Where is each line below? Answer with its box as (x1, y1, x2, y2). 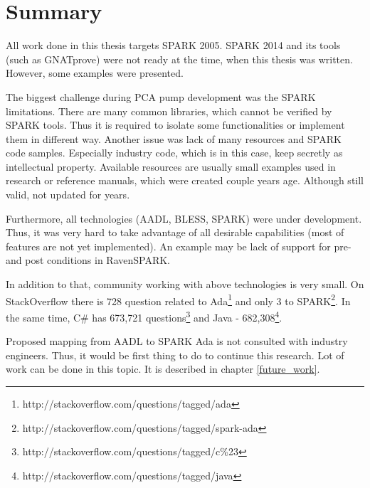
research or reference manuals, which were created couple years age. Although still (6, 173, 364, 188)
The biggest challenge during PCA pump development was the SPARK (6, 89, 316, 104)
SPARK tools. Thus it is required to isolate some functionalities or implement (6, 117, 345, 132)
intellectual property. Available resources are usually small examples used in (6, 159, 336, 174)
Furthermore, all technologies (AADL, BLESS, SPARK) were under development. (6, 211, 362, 226)
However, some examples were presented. (6, 65, 184, 80)
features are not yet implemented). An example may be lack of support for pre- (6, 238, 351, 253)
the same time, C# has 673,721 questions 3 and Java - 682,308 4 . (6, 307, 282, 324)
